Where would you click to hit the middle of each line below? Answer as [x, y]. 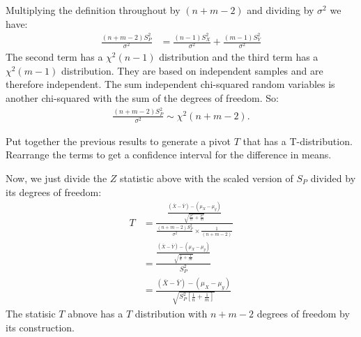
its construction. [40, 327]
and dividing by [281, 10]
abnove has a [95, 313]
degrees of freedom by [303, 313]
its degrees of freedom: [54, 192]
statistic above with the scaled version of [207, 178]
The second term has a [54, 57]
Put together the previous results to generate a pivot [118, 141]
